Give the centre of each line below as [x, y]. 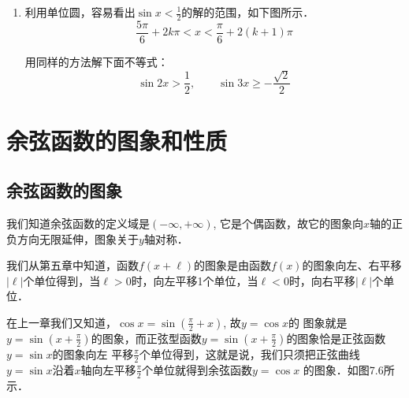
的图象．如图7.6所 [349, 369]
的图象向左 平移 [93, 353]
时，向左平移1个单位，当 [195, 280]
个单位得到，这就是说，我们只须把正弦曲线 [249, 353]
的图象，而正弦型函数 [146, 338]
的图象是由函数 [233, 265]
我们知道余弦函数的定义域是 [78, 223]
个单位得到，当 [62, 280]
